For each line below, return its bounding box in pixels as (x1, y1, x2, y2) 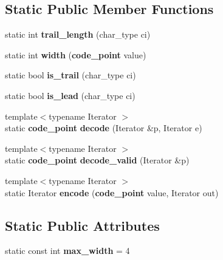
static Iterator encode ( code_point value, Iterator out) (5, 186, 219, 199)
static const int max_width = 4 (5, 244, 130, 257)
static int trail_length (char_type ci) (5, 28, 151, 41)
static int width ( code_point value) (5, 48, 146, 61)
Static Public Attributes (5, 216, 160, 234)
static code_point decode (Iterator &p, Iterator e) (5, 121, 202, 134)
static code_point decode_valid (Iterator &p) (5, 154, 190, 166)
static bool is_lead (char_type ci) (5, 89, 136, 101)
